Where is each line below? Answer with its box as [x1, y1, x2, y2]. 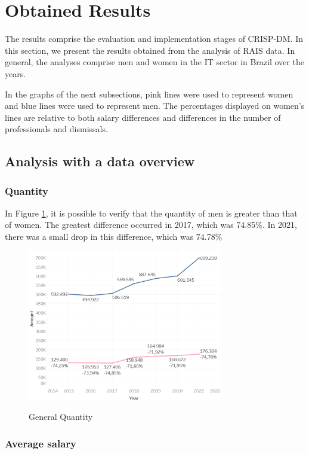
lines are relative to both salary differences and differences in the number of [5, 111, 281, 123]
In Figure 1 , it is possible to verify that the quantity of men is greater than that [5, 206, 298, 219]
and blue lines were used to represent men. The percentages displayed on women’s [5, 99, 305, 112]
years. [5, 67, 26, 80]
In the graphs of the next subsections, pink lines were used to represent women [5, 87, 293, 100]
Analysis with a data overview [5, 152, 195, 170]
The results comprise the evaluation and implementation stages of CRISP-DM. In [5, 32, 303, 45]
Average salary [5, 435, 76, 450]
